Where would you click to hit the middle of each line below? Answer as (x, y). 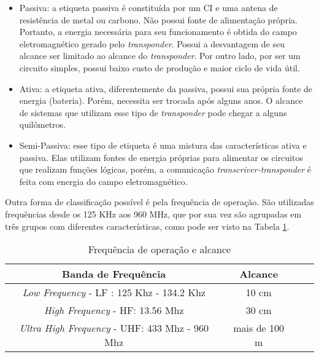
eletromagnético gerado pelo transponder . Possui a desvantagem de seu (152, 43)
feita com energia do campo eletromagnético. (103, 181)
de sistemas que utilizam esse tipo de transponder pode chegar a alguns (153, 112)
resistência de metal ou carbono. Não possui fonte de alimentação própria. (158, 19)
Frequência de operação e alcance (159, 249)
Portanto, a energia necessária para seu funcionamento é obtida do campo (158, 32)
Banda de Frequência (114, 274)
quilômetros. (42, 124)
